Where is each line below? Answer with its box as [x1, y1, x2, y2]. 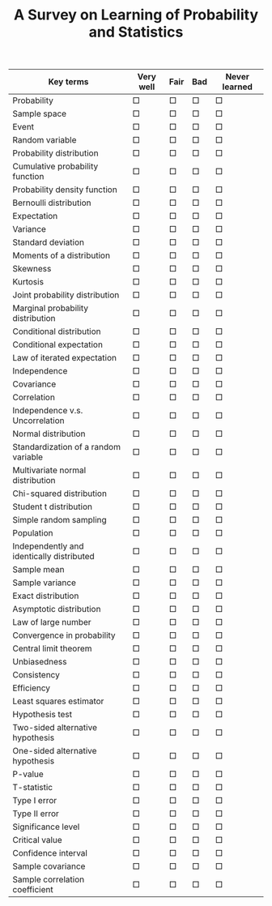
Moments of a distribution [12, 250, 111, 261]
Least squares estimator [12, 695, 104, 707]
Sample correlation [12, 874, 85, 885]
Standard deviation [12, 237, 85, 248]
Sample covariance [12, 861, 86, 872]
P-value [12, 768, 45, 780]
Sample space [12, 108, 67, 119]
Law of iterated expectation [12, 353, 117, 364]
